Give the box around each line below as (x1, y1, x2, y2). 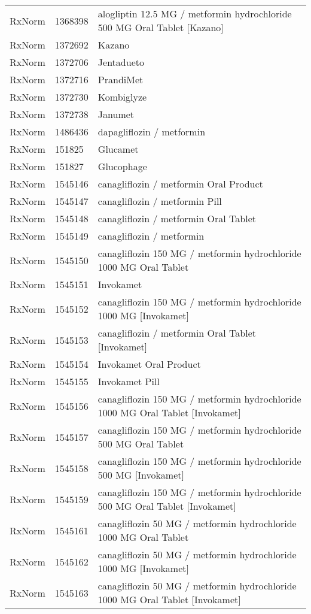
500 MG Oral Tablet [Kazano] (97, 20, 224, 34)
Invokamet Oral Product (97, 357, 201, 371)
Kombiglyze (97, 90, 147, 104)
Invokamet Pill (97, 374, 160, 388)
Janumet (97, 107, 135, 121)
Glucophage (97, 159, 147, 173)
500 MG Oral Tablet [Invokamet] (97, 499, 236, 513)
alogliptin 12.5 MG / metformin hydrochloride (97, 7, 292, 20)
